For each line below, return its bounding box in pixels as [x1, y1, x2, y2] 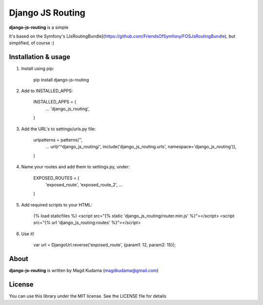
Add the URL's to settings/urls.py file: [21, 126, 96, 132]
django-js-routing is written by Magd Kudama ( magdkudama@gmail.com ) [9, 267, 159, 273]
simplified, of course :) [9, 40, 55, 46]
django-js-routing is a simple [9, 24, 69, 30]
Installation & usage [9, 53, 71, 61]
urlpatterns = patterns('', [33, 137, 83, 142]
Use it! [21, 231, 34, 237]
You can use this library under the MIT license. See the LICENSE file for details [9, 293, 167, 299]
